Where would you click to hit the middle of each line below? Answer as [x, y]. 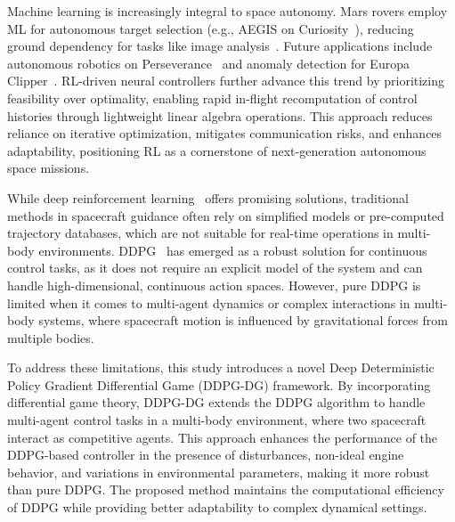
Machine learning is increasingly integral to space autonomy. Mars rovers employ [227, 11]
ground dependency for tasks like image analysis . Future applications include [220, 46]
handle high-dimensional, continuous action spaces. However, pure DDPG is [214, 285]
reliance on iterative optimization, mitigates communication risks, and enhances [225, 133]
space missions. [49, 168]
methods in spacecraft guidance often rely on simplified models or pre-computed [226, 215]
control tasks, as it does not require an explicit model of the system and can [215, 268]
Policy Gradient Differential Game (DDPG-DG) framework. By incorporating [219, 384]
